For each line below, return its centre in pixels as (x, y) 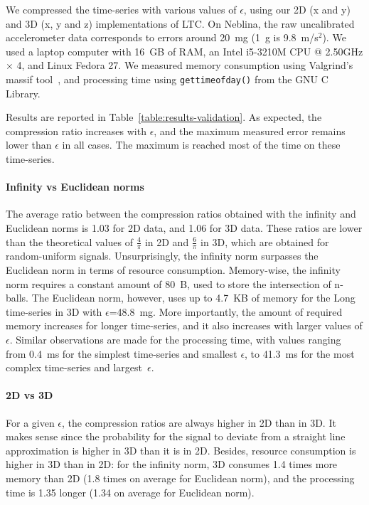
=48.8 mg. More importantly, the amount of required (226, 311)
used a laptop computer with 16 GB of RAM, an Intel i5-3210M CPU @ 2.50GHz (184, 51)
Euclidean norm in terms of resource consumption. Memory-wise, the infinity (173, 270)
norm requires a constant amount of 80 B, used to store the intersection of (169, 283)
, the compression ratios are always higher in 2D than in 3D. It (199, 422)
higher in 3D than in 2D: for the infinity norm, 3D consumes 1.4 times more (172, 464)
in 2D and (167, 241)
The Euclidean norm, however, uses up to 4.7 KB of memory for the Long (193, 298)
